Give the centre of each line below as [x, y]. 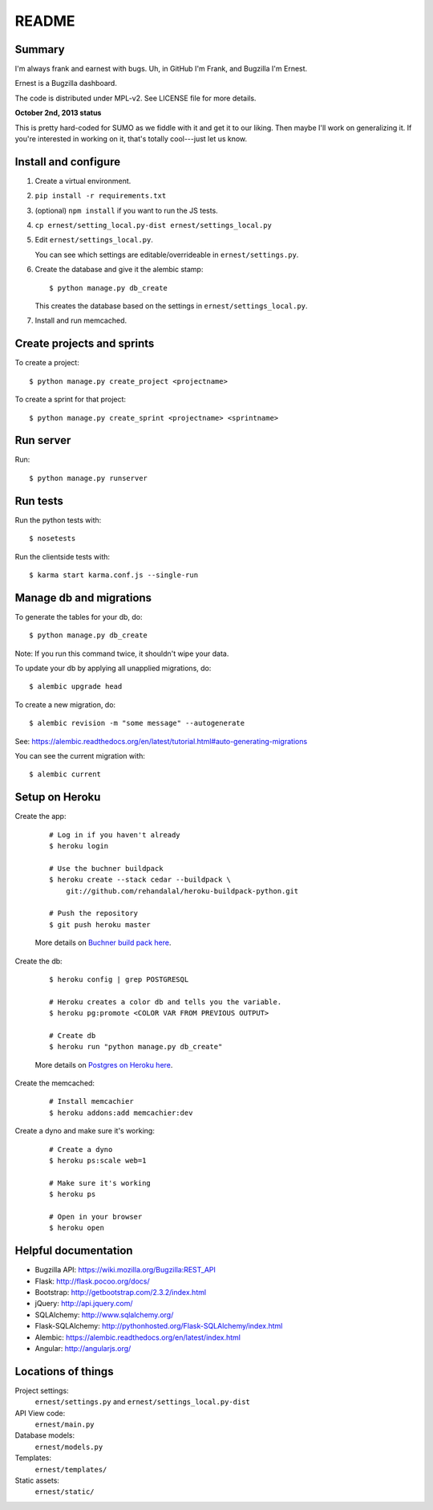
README [45, 21]
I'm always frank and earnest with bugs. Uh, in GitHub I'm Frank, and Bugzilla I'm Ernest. [161, 69]
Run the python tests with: [58, 520]
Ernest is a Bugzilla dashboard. [66, 83]
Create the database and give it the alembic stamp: [119, 270]
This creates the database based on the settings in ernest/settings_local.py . [171, 306]
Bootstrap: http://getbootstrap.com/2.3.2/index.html [121, 1292]
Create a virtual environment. [83, 181]
